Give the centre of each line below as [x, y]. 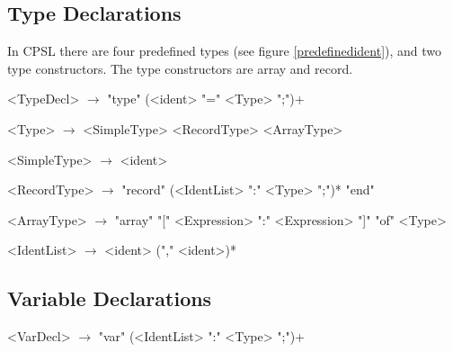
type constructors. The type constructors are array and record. [180, 68]
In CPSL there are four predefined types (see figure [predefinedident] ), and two [225, 51]
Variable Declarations [110, 298]
